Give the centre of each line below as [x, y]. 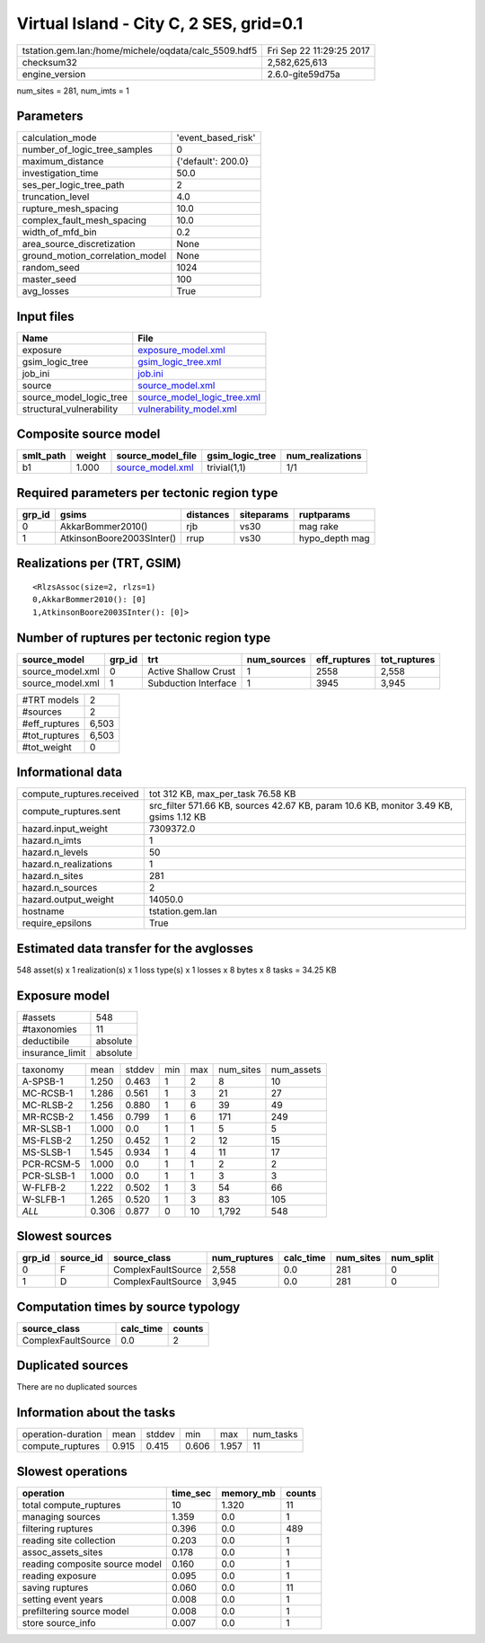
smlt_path [44, 456]
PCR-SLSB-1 [48, 1176]
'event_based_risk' [216, 138]
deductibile [46, 1041]
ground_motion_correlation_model [94, 256]
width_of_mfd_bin [60, 232]
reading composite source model [92, 1564]
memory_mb [248, 1493]
